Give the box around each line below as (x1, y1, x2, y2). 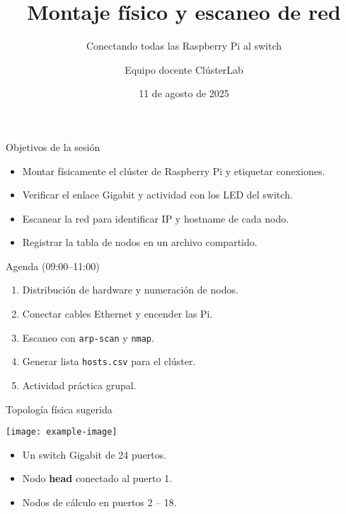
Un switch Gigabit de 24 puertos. (22, 447, 167, 462)
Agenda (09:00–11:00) (6, 258, 100, 273)
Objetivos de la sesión (6, 139, 100, 154)
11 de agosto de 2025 (139, 86, 229, 101)
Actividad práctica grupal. (22, 377, 137, 392)
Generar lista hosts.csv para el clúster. (22, 354, 196, 369)
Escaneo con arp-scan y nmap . (22, 330, 154, 345)
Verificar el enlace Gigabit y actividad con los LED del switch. (22, 187, 293, 202)
